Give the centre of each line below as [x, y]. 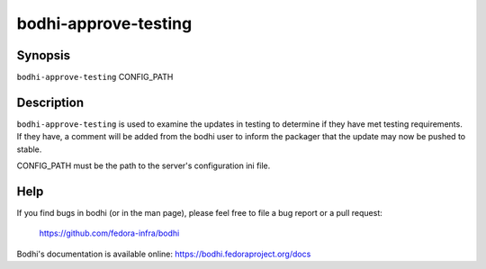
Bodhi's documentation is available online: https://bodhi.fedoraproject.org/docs [164, 254]
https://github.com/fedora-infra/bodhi [109, 233]
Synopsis [44, 55]
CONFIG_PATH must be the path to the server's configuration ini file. [144, 166]
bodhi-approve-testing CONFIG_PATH [95, 77]
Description [50, 102]
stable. [29, 149]
